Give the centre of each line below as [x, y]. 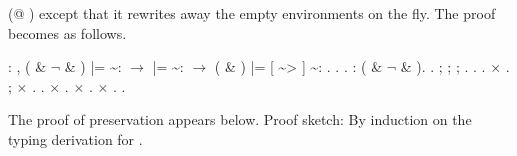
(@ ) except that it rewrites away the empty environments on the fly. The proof [252, 13]
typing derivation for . [75, 138]
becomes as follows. [67, 32]
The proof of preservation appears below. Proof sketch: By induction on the [240, 119]
